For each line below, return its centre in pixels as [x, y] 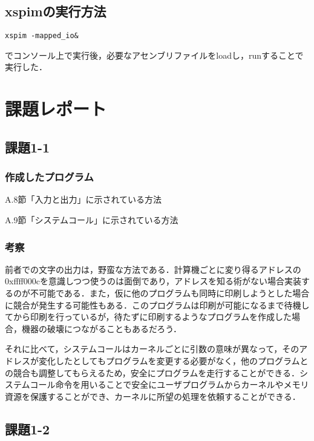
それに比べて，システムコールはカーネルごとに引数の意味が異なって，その [152, 349]
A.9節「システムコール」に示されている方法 [92, 220]
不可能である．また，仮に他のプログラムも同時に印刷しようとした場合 [170, 293]
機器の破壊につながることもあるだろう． [102, 328]
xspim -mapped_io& [42, 36]
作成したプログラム [49, 177]
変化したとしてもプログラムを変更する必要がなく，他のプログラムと [173, 360]
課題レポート [56, 109]
